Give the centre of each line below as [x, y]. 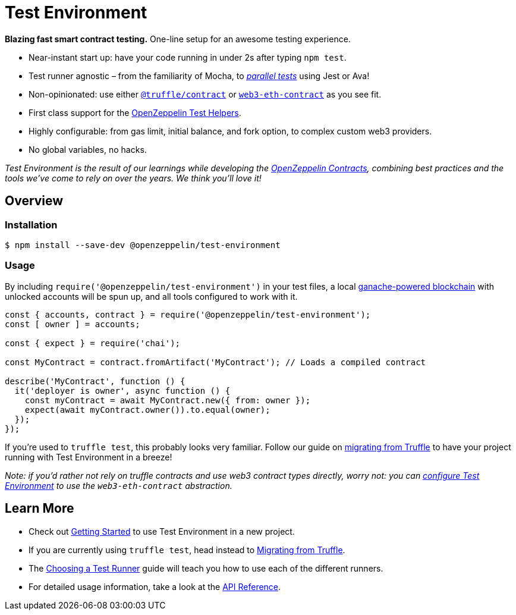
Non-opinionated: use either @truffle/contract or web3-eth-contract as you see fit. [205, 94]
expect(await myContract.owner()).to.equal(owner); [147, 410]
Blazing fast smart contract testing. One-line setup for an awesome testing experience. [178, 39]
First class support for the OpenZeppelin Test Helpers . [135, 112]
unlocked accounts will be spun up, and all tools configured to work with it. [151, 296]
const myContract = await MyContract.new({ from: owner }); [168, 400]
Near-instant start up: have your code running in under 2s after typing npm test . [188, 57]
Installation [31, 225]
